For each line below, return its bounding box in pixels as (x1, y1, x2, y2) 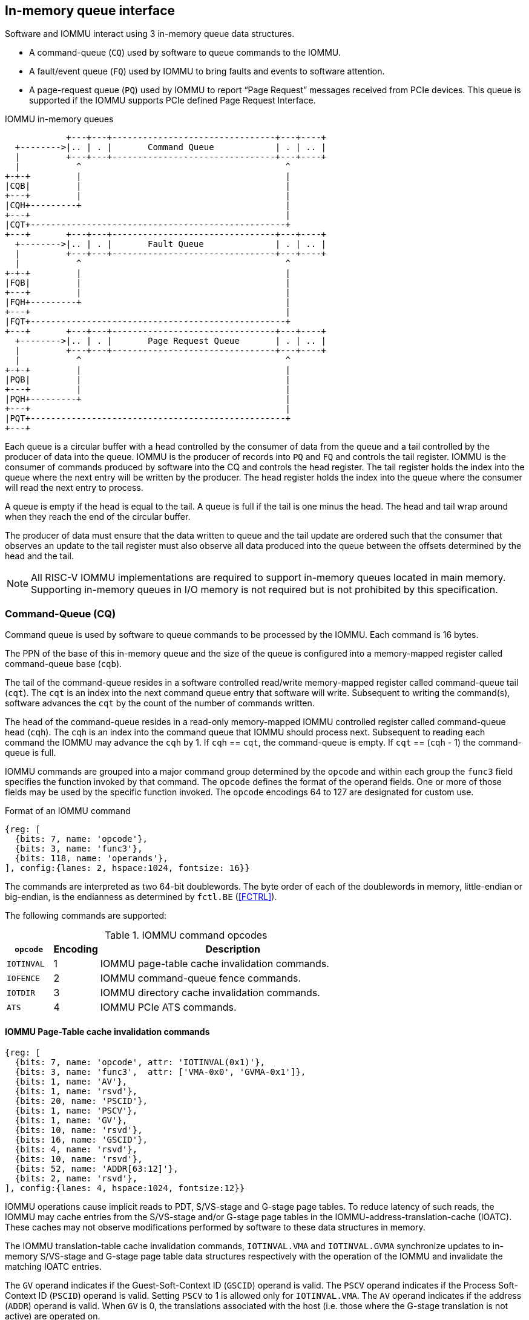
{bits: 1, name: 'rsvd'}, (15, 1086, 138, 1097)
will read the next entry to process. (5, 482, 143, 493)
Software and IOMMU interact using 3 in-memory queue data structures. (5, 28, 295, 39)
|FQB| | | (5, 278, 291, 288)
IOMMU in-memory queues (5, 114, 114, 125)
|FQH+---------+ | (5, 297, 291, 307)
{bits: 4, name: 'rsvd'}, (15, 1144, 138, 1155)
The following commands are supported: (5, 910, 167, 921)
